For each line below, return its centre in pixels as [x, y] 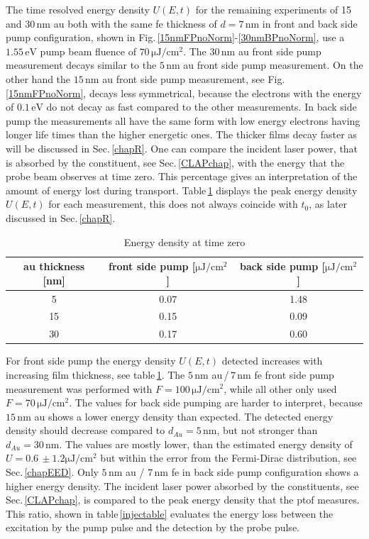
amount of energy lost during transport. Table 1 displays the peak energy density [182, 190]
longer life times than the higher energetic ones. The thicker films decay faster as [181, 134]
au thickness [54, 266]
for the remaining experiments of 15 [273, 9]
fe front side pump [294, 374]
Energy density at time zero [184, 241]
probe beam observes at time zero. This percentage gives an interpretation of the [182, 176]
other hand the [38, 78]
